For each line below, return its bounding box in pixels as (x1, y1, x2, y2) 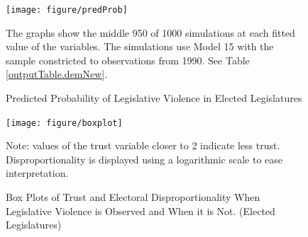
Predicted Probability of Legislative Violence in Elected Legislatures (6, 91, 302, 105)
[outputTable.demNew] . (6, 67, 108, 81)
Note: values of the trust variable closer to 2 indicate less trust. (6, 138, 280, 153)
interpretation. (6, 166, 69, 180)
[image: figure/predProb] (6, 5, 128, 15)
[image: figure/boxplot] (6, 117, 123, 128)
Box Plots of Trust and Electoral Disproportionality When (6, 190, 260, 204)
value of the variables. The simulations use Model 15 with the (6, 39, 274, 54)
